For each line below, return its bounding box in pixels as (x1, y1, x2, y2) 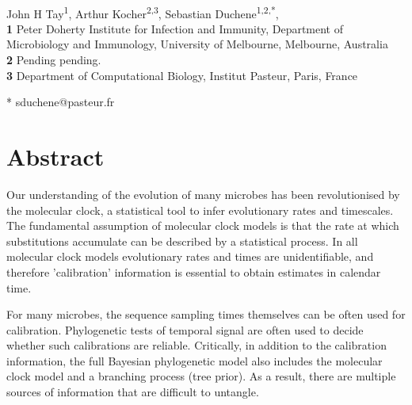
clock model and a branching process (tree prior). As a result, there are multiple (6, 368, 396, 384)
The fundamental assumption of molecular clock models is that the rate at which (6, 217, 399, 234)
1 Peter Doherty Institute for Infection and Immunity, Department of (6, 20, 344, 36)
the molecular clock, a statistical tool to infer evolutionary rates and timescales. (6, 201, 394, 218)
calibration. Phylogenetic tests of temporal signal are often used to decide (6, 321, 364, 338)
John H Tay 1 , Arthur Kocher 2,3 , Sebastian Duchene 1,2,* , (6, 2, 279, 21)
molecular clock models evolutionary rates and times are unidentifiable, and (6, 248, 374, 265)
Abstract (6, 140, 105, 172)
